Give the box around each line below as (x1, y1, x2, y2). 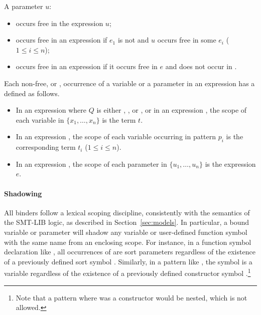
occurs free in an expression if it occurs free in (16, 61, 158, 72)
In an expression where (16, 105, 87, 115)
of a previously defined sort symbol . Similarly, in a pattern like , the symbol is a (4, 256, 252, 266)
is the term (102, 114, 136, 125)
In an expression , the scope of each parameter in (16, 158, 167, 169)
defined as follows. (4, 88, 60, 98)
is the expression (205, 158, 256, 169)
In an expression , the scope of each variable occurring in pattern (16, 131, 216, 142)
